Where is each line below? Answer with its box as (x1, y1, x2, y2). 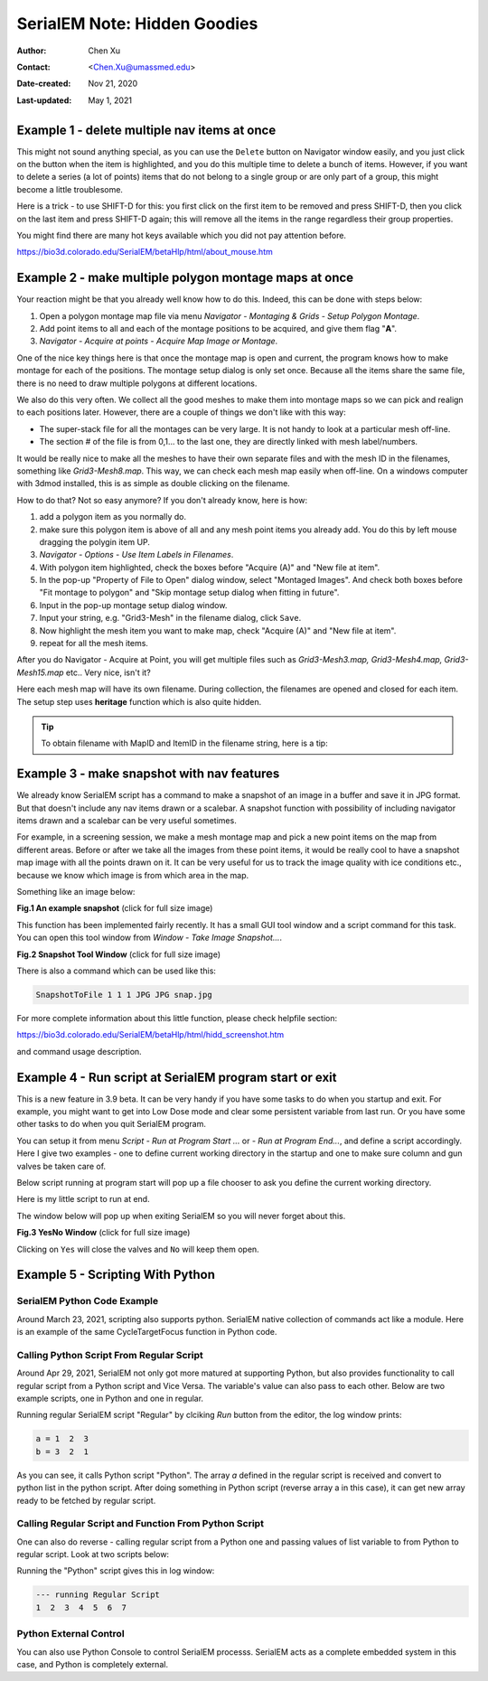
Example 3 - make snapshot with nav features (16, 766, 280, 782)
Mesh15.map (16, 667, 64, 678)
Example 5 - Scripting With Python (16, 1267, 216, 1282)
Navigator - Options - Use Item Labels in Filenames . (39, 549, 234, 560)
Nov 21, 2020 (88, 78, 138, 89)
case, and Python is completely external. (16, 1658, 169, 1669)
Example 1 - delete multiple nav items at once (16, 122, 277, 137)
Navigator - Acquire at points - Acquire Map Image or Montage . (39, 335, 278, 347)
